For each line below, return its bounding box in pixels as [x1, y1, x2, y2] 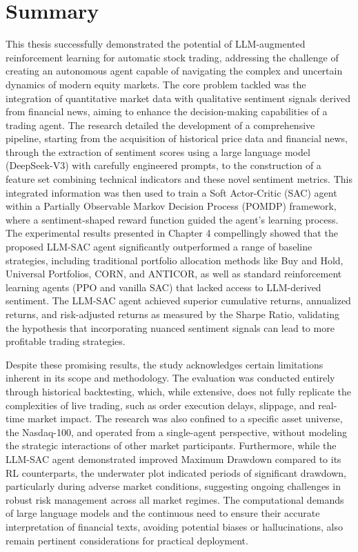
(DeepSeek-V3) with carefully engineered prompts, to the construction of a [6, 158, 321, 172]
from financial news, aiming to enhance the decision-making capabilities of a [6, 104, 328, 119]
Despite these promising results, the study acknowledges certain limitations [6, 357, 324, 371]
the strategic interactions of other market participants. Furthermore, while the [6, 438, 337, 453]
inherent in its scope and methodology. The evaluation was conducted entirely [6, 371, 335, 385]
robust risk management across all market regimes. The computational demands [6, 492, 344, 506]
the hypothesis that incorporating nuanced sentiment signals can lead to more [6, 320, 335, 335]
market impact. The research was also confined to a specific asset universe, [27, 411, 343, 426]
